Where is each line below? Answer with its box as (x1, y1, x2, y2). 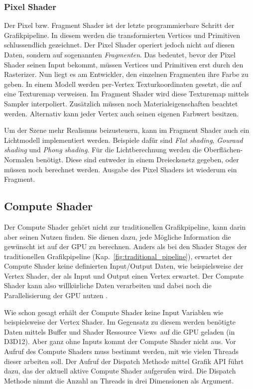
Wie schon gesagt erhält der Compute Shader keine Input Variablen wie (4, 307, 224, 317)
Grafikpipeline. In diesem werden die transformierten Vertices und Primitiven (4, 29, 241, 40)
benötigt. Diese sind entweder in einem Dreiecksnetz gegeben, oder (36, 154, 239, 164)
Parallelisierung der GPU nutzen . (4, 290, 108, 301)
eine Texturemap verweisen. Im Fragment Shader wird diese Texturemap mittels (4, 88, 249, 99)
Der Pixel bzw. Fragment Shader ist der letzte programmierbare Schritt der (4, 20, 235, 30)
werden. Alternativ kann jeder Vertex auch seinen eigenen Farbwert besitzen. (4, 108, 239, 118)
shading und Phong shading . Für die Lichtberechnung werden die (4, 144, 202, 155)
